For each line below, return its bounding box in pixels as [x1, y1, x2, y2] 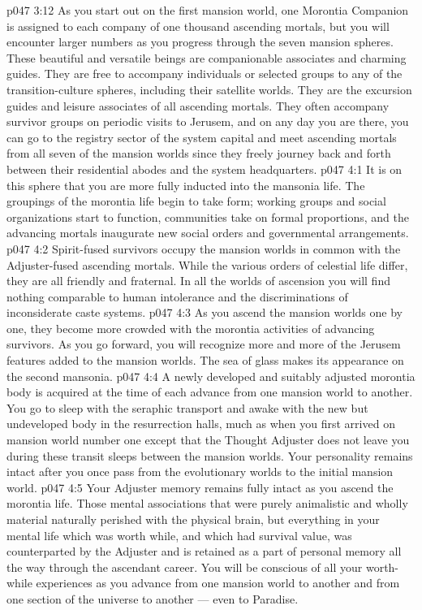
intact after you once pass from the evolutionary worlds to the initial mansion [6, 463, 394, 480]
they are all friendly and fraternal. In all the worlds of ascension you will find [6, 272, 390, 289]
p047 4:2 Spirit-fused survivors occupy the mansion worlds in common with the [6, 240, 401, 257]
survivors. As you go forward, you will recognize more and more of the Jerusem [6, 335, 401, 353]
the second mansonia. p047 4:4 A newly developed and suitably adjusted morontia [6, 367, 416, 384]
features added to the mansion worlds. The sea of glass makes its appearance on [6, 352, 404, 369]
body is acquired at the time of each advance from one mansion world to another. [6, 383, 413, 400]
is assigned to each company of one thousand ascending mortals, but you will [6, 17, 390, 34]
